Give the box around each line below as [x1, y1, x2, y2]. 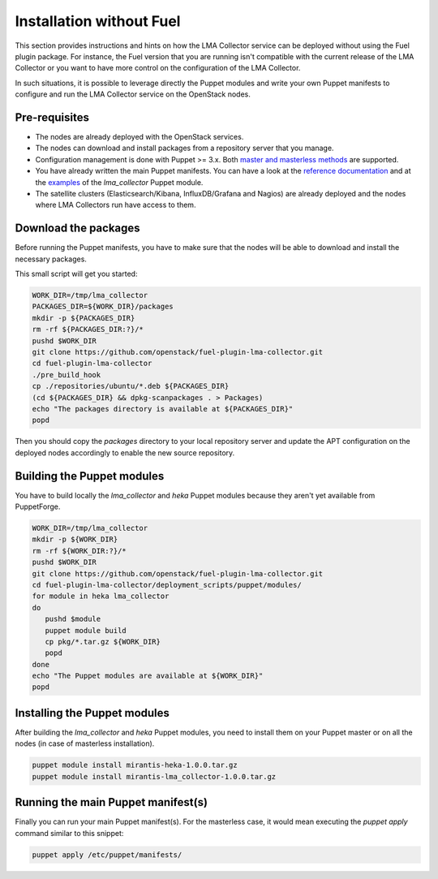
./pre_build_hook [32, 370, 101, 379]
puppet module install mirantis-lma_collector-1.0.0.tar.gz [32, 772, 277, 781]
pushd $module [45, 614, 101, 624]
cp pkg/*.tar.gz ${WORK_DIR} [45, 637, 161, 646]
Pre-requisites [15, 110, 89, 124]
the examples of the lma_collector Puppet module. [35, 177, 204, 187]
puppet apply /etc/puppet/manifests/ [32, 850, 182, 860]
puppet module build [45, 626, 127, 635]
